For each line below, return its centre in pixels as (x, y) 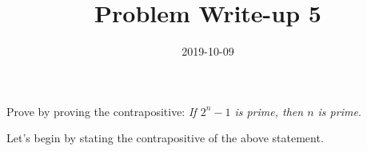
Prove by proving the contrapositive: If (102, 111)
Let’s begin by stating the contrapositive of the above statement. (165, 138)
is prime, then (269, 111)
